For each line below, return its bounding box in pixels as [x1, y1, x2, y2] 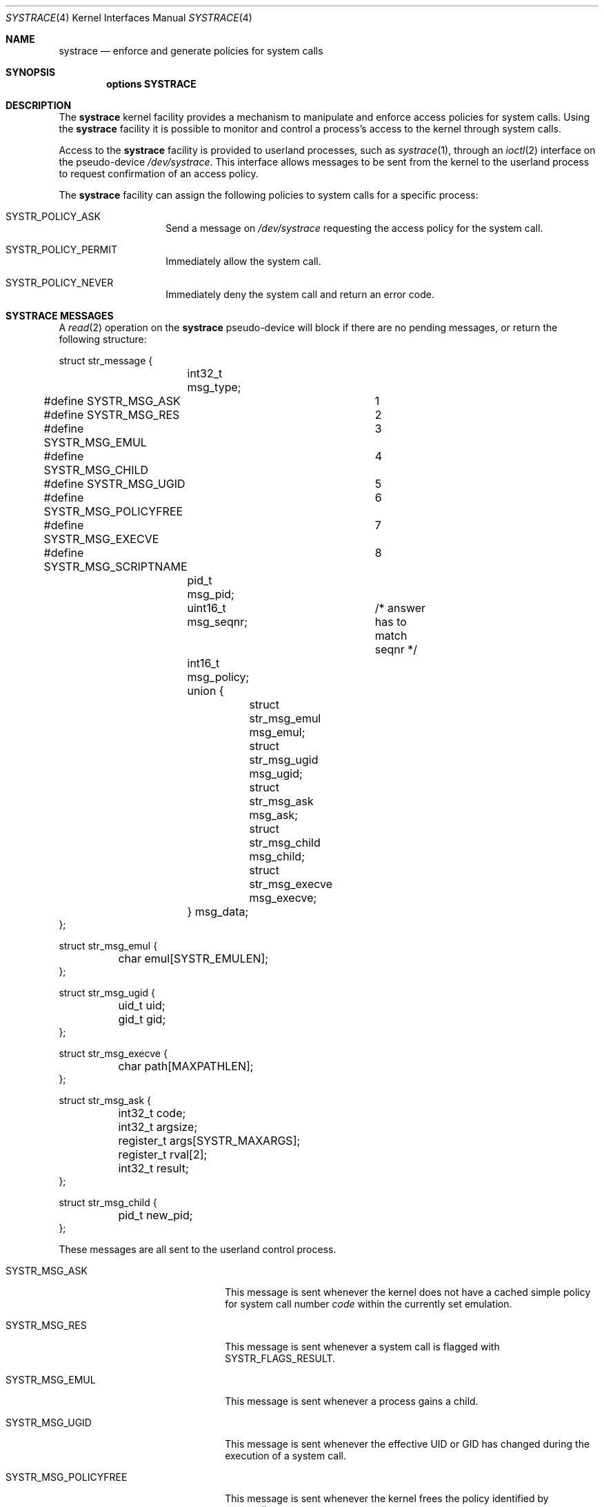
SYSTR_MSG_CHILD [43, 463, 149, 477]
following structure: [59, 333, 147, 345]
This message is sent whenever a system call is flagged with [225, 1341, 500, 1352]
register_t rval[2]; [118, 1148, 208, 1161]
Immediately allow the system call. [165, 255, 321, 267]
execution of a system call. [225, 1450, 346, 1461]
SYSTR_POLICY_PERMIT [6, 244, 118, 255]
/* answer [374, 601, 426, 615]
